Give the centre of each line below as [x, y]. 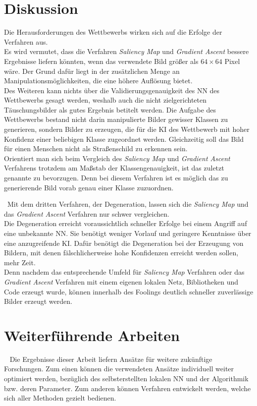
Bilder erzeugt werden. [38, 301]
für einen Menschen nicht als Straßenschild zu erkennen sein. [96, 148]
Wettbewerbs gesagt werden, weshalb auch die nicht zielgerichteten [105, 100]
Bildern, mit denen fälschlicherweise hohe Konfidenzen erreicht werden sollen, [121, 253]
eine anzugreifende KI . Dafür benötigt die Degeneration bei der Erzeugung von [124, 243]
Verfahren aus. [26, 41]
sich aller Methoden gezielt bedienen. [60, 398]
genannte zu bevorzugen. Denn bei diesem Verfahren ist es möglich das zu [116, 178]
